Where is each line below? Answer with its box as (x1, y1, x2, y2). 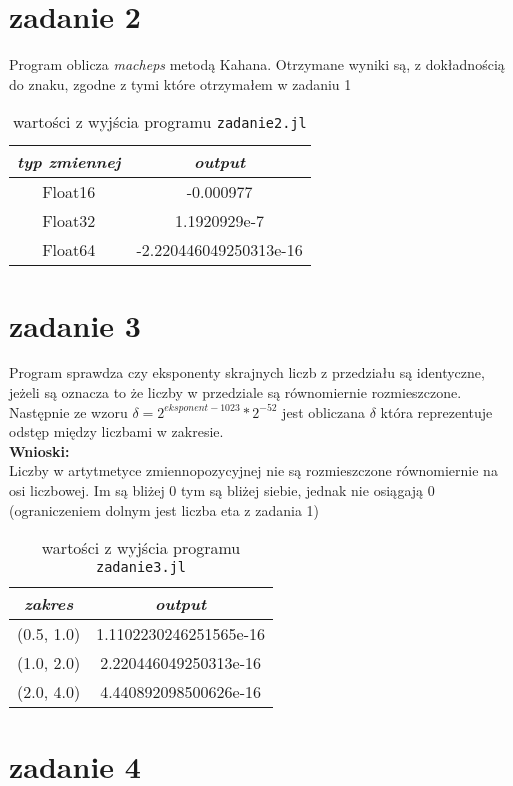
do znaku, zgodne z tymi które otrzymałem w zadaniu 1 (9, 73, 352, 94)
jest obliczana (282, 401, 366, 422)
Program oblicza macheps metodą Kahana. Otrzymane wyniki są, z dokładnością (9, 54, 505, 75)
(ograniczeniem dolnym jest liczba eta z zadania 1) (9, 499, 320, 520)
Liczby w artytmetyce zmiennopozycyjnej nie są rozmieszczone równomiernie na (9, 460, 498, 481)
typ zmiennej (17, 150, 121, 174)
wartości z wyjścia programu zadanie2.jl (12, 110, 307, 134)
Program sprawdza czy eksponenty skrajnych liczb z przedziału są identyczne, (9, 362, 485, 383)
